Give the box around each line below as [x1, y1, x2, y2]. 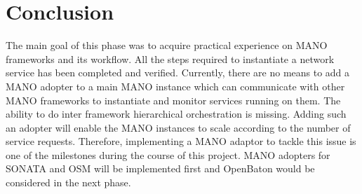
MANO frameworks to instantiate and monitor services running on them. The [6, 92, 341, 107]
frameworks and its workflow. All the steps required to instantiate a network [6, 51, 335, 66]
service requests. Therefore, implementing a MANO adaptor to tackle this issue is [6, 134, 356, 148]
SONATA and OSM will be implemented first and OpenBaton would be [6, 161, 315, 176]
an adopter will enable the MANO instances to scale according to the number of [6, 120, 351, 134]
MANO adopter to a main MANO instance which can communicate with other [6, 78, 345, 93]
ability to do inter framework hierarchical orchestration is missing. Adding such [6, 106, 347, 121]
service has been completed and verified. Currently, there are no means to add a [6, 65, 350, 80]
